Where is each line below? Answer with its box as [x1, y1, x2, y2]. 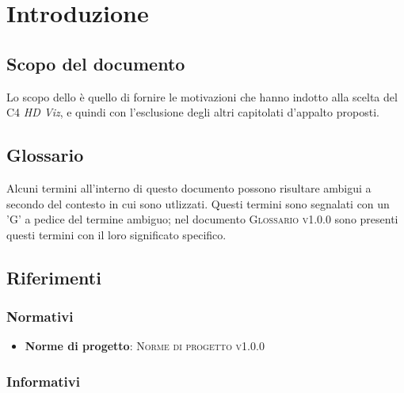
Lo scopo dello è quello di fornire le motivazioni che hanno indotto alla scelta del [6, 88, 398, 105]
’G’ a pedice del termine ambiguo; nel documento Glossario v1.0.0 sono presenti [6, 211, 398, 227]
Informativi [6, 371, 80, 391]
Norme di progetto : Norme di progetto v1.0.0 [25, 338, 265, 354]
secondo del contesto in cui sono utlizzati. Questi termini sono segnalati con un [6, 195, 390, 212]
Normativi [6, 307, 74, 326]
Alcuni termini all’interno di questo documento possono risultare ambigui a [6, 179, 372, 196]
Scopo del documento [6, 51, 185, 75]
